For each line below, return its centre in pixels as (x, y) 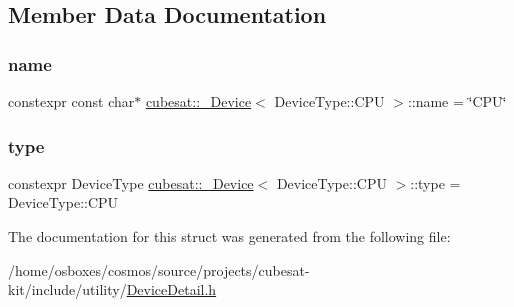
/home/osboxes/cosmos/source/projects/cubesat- (159, 269)
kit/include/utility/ (67, 289)
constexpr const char (71, 101)
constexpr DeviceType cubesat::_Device (131, 182)
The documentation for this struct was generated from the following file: (229, 236)
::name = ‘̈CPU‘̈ (457, 101)
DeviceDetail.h (171, 289)
